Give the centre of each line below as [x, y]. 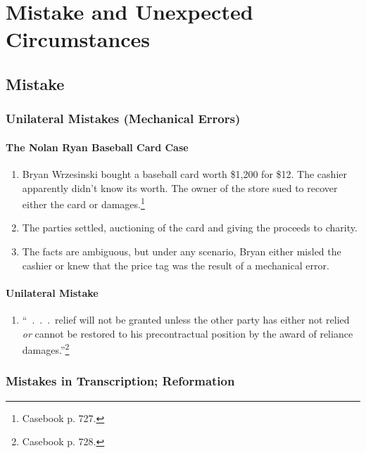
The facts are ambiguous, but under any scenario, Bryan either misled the [182, 251]
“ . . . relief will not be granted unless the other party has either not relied [186, 319]
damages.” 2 [46, 349]
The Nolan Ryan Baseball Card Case [97, 147]
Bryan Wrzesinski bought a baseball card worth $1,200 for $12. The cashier [184, 173]
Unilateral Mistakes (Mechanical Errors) [123, 119]
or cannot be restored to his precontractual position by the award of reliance [188, 333]
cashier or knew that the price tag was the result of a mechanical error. [176, 265]
